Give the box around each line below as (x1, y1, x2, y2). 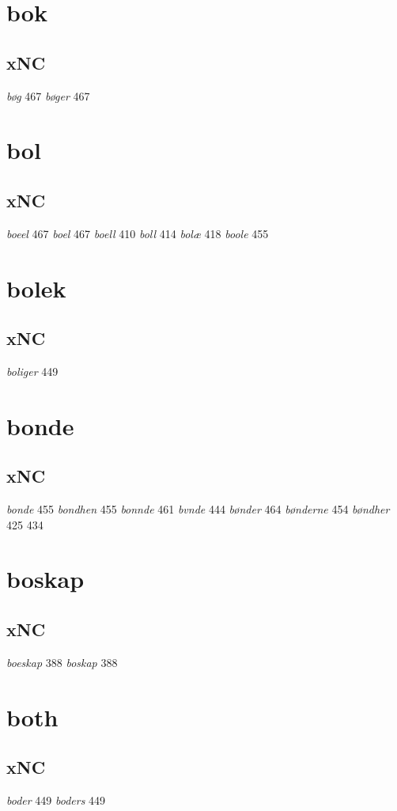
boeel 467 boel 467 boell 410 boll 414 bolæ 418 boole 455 (6, 225, 269, 241)
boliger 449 (6, 362, 59, 379)
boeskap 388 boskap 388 (6, 654, 118, 670)
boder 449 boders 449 (6, 792, 106, 809)
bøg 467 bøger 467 (6, 87, 90, 104)
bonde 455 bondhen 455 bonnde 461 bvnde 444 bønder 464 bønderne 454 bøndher (6, 501, 390, 517)
